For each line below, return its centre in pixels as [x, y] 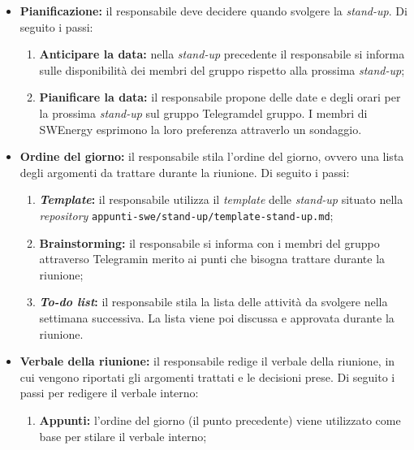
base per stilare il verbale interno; [123, 436]
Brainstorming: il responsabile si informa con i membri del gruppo [209, 242]
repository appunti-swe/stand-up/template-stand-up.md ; [186, 215]
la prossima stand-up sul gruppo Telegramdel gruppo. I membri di [203, 112]
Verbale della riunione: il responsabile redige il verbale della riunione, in [207, 361]
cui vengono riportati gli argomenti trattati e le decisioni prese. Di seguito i [207, 376]
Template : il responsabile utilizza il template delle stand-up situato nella [221, 199]
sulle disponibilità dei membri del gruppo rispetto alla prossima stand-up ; [222, 69]
